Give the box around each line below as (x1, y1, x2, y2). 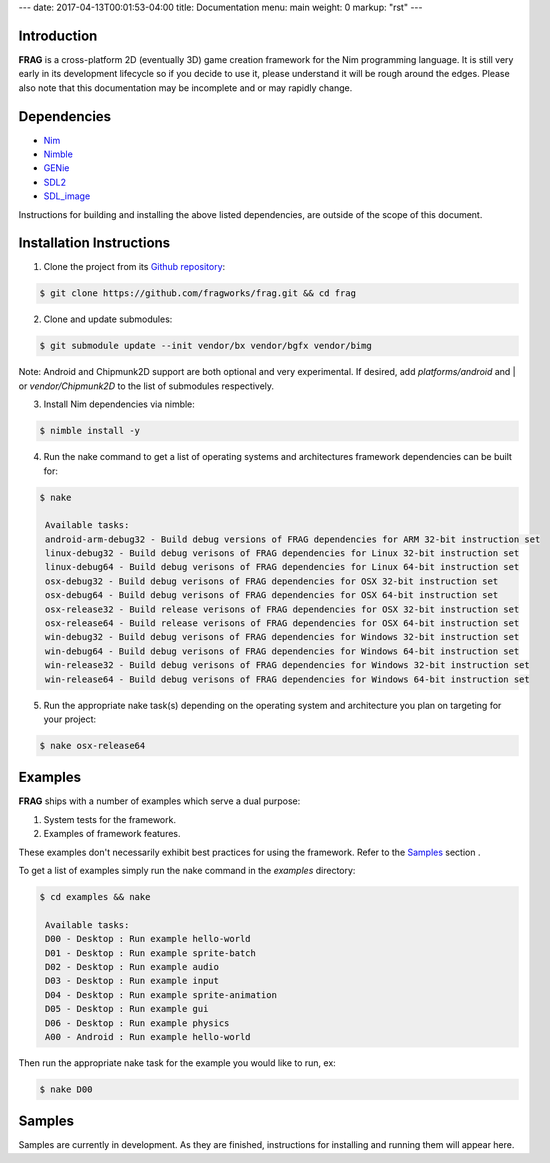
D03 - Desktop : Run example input (45, 975, 220, 987)
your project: (43, 713, 97, 725)
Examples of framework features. (43, 828, 181, 840)
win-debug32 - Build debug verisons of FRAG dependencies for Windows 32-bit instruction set (45, 631, 520, 643)
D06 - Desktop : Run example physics (45, 1017, 230, 1029)
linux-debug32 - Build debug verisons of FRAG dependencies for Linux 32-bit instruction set (45, 548, 520, 559)
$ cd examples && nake (39, 891, 151, 902)
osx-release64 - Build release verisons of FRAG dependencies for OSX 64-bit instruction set (45, 618, 520, 629)
